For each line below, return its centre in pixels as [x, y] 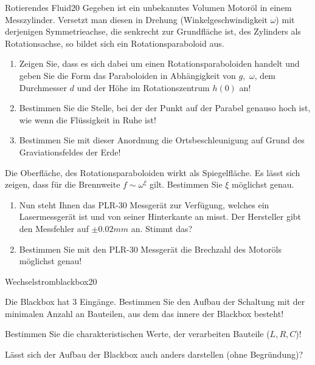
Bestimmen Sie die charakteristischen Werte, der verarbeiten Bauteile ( [137, 334]
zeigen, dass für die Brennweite [63, 184]
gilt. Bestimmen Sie [186, 184]
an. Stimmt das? [162, 228]
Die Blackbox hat [37, 302]
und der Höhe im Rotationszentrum [143, 87]
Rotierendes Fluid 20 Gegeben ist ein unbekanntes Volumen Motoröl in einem [148, 7]
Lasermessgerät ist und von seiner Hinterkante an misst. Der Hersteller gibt [160, 217]
